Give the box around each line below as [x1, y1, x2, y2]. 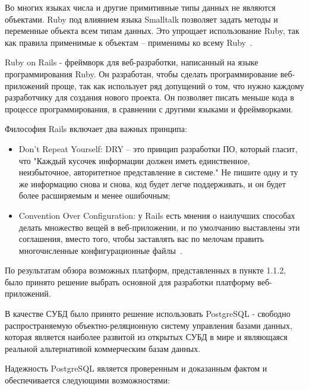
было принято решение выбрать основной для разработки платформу [5, 275, 255, 288]
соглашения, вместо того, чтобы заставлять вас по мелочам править [18, 232, 264, 245]
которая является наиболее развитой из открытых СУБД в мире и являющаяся [5, 331, 288, 343]
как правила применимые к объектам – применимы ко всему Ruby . [5, 36, 253, 48]
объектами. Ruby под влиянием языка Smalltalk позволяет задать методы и [5, 12, 278, 25]
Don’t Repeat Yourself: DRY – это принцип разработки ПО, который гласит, [18, 142, 298, 155]
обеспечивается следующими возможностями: [5, 374, 170, 386]
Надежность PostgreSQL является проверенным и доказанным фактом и [5, 362, 267, 375]
